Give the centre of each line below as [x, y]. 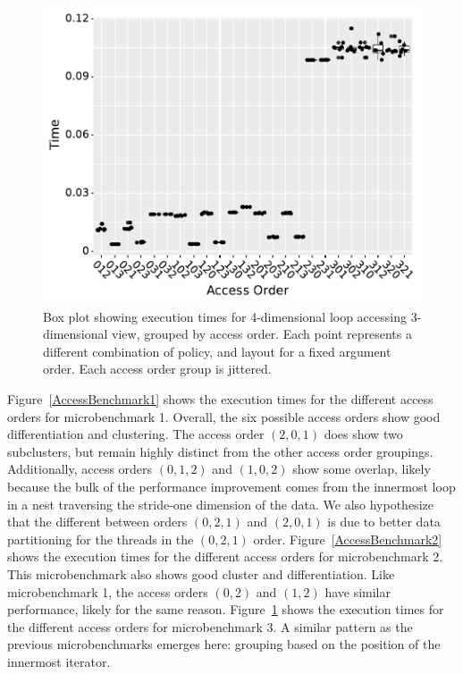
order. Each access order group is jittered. [157, 369]
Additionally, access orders [80, 469]
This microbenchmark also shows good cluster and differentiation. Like [201, 573]
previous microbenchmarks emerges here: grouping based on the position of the [224, 644]
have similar [358, 591]
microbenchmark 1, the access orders [108, 591]
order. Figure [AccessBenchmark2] [348, 539]
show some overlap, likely [362, 469]
